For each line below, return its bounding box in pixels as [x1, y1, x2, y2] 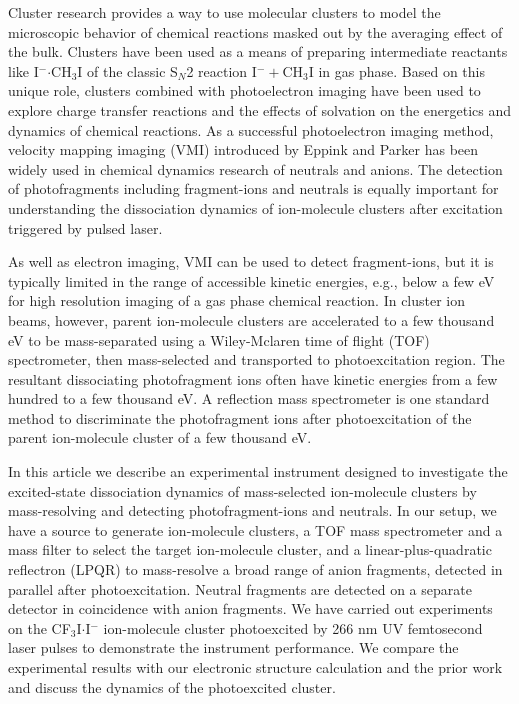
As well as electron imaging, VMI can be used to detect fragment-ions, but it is [8, 251, 494, 272]
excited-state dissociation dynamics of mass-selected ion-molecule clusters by [8, 480, 477, 501]
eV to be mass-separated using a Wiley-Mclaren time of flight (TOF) [8, 329, 430, 350]
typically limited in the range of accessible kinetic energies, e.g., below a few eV [8, 270, 495, 291]
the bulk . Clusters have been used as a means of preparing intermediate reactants [8, 41, 508, 62]
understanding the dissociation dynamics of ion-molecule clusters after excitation [8, 197, 503, 218]
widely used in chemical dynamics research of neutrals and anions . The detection [8, 158, 503, 179]
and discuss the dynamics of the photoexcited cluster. [8, 676, 336, 697]
